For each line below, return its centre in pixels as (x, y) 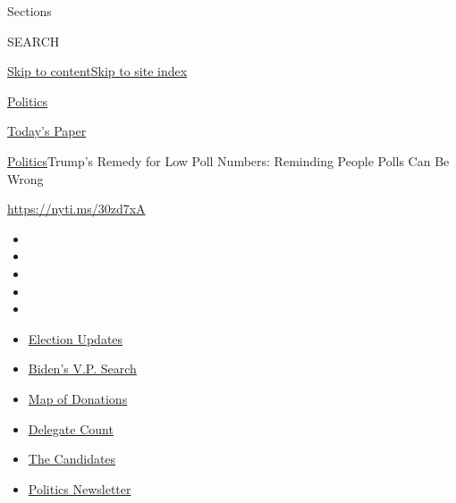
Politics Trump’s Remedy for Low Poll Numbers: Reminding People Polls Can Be (228, 160)
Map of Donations (78, 398)
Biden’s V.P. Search (82, 369)
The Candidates (72, 459)
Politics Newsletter (80, 488)
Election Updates (76, 338)
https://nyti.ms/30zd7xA (76, 209)
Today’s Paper (47, 131)
